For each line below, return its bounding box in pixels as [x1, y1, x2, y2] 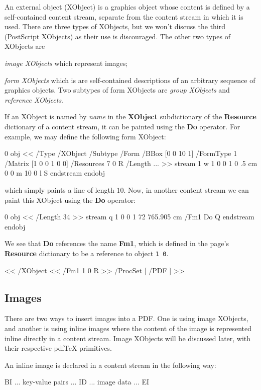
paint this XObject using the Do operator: [5, 194, 136, 205]
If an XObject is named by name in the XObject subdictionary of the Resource [5, 111, 256, 122]
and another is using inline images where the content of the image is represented [5, 323, 252, 333]
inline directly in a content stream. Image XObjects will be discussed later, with [5, 333, 251, 343]
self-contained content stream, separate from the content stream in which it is [5, 11, 243, 22]
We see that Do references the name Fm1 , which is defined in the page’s [5, 238, 229, 249]
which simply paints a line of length [5, 184, 114, 195]
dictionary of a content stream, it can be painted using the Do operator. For [5, 121, 240, 131]
